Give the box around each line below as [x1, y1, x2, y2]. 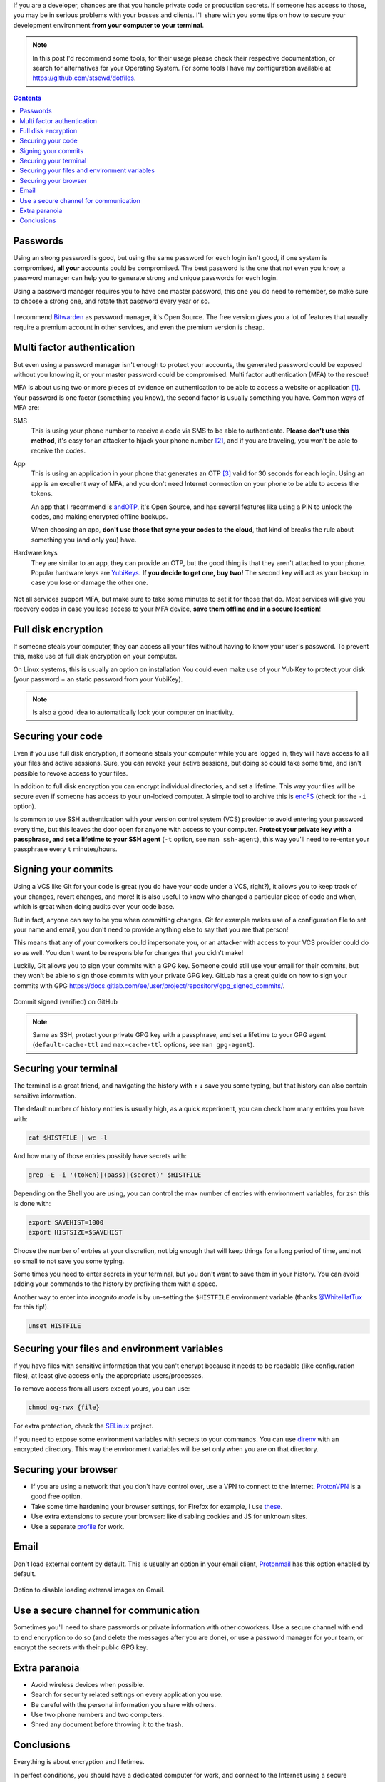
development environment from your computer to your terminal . [13, 21, 205, 29]
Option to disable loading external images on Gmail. [13, 1586, 165, 1595]
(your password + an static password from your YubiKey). [13, 675, 183, 684]
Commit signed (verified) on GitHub [13, 998, 118, 1006]
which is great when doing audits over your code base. [13, 902, 175, 911]
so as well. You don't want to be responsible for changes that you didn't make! [13, 948, 244, 957]
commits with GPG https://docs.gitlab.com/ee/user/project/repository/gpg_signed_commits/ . [13, 981, 285, 990]
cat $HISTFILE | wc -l [28, 1133, 108, 1142]
